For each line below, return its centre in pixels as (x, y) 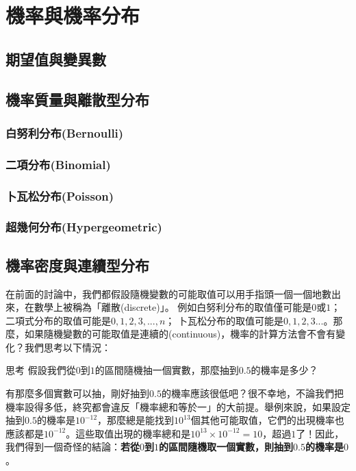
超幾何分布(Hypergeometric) (84, 227)
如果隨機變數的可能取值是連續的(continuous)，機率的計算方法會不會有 (180, 334)
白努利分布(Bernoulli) (65, 132)
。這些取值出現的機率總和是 (128, 433)
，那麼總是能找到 (136, 420)
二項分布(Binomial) (58, 164)
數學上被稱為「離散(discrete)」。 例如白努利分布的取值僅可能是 (173, 307)
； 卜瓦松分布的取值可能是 (224, 320)
